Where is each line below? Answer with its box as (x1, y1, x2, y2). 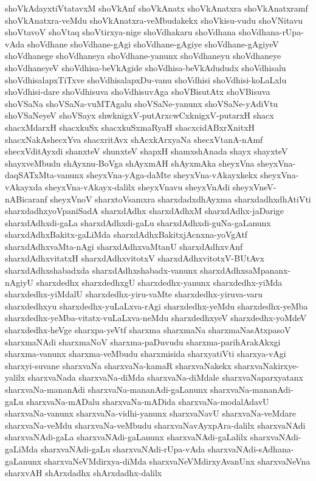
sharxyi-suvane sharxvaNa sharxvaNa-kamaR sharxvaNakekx (5, 359, 232, 372)
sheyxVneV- (232, 180, 276, 193)
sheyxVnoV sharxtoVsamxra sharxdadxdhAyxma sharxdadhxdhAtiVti (50, 192, 311, 205)
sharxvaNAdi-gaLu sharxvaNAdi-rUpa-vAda (40, 442, 205, 455)
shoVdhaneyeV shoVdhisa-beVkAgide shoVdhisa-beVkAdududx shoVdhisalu (5, 61, 286, 74)
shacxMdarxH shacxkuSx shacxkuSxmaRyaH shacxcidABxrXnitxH (5, 120, 255, 133)
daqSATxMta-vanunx (5, 168, 84, 181)
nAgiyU (5, 275, 34, 288)
